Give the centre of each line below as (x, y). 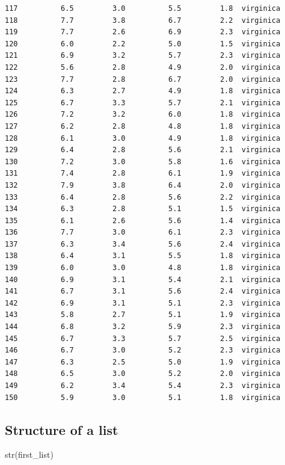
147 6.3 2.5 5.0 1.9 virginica (143, 362)
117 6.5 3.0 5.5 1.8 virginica (143, 8)
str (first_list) (29, 454)
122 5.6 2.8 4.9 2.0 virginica (143, 67)
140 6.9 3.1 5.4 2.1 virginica (143, 279)
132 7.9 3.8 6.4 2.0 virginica (143, 185)
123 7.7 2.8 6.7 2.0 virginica (143, 79)
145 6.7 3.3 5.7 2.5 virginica (143, 338)
